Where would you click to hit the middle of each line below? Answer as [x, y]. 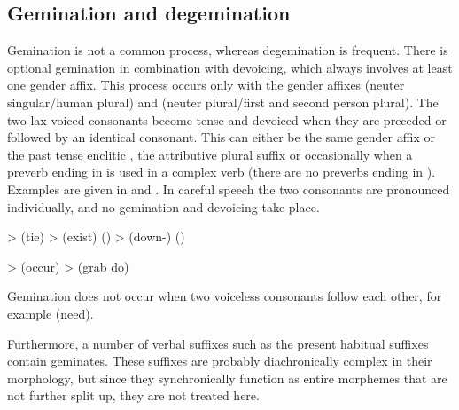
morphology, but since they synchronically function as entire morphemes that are [227, 378]
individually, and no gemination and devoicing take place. [163, 206]
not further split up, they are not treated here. [133, 395]
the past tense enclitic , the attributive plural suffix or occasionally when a [210, 154]
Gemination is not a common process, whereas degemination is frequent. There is [228, 50]
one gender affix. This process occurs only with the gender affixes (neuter [206, 85]
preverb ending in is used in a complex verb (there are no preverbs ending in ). [222, 172]
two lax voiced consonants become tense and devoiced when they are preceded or [227, 119]
